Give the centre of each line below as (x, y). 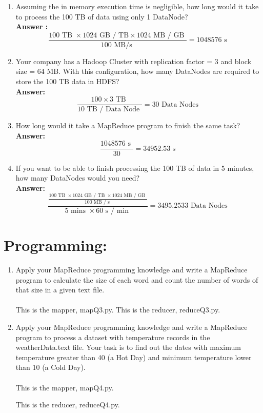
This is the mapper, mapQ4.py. (65, 387)
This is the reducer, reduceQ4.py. (68, 405)
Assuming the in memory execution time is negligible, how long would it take (137, 6)
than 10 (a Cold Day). (50, 367)
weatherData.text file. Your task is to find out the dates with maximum (128, 347)
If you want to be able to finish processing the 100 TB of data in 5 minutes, (135, 168)
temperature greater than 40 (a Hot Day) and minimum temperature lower (134, 357)
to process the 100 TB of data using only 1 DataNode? (102, 16)
